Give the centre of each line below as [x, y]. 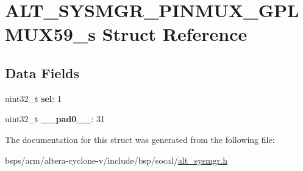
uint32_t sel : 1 [33, 98]
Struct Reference [175, 34]
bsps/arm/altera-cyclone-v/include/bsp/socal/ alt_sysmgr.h [116, 160]
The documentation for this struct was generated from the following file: [140, 139]
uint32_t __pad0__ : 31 [55, 119]
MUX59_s [50, 34]
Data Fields [42, 72]
